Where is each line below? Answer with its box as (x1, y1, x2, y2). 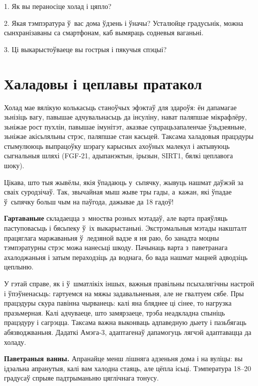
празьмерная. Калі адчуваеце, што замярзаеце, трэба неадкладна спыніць (4, 307, 225, 318)
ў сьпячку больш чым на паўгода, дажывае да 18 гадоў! (4, 196, 174, 206)
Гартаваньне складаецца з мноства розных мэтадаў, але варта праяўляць (4, 213, 228, 223)
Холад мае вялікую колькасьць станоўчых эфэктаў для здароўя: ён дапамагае (4, 102, 237, 112)
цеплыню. (4, 261, 34, 272)
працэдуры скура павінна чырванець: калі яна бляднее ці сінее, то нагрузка (4, 298, 232, 308)
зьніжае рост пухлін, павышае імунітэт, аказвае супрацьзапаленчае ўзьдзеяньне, (4, 121, 247, 131)
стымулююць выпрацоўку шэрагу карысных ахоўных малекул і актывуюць (4, 140, 230, 151)
